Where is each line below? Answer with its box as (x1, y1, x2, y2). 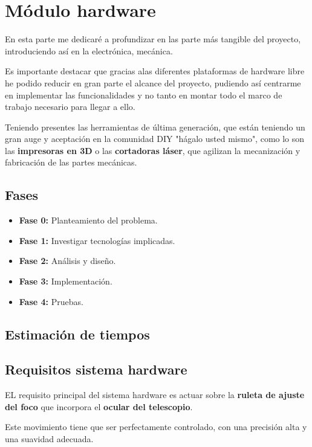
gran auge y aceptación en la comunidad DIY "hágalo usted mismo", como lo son (5, 132, 305, 145)
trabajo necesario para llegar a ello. (5, 100, 135, 113)
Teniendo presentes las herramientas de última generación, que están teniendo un (5, 120, 305, 133)
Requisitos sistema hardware (5, 360, 187, 379)
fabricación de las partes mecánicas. (5, 156, 137, 169)
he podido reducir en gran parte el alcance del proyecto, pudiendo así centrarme (5, 76, 301, 89)
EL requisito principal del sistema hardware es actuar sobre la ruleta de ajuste (5, 388, 305, 401)
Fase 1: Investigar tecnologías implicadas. (19, 234, 175, 246)
